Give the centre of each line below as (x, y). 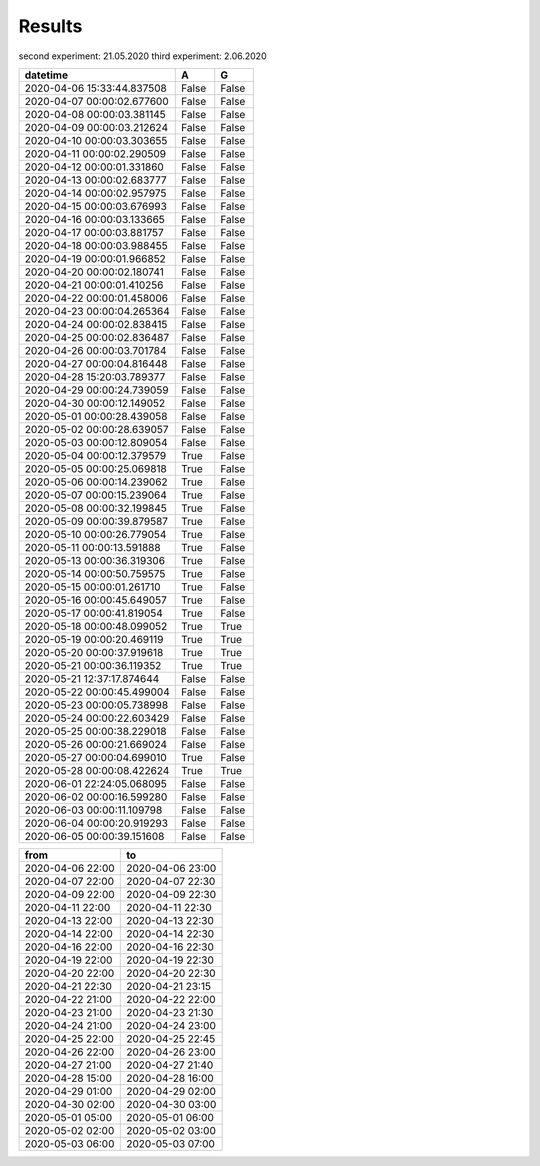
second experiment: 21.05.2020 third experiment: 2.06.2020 (142, 56)
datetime (46, 75)
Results (50, 26)
